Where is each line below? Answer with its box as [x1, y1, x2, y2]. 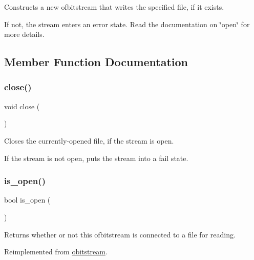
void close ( [4, 101, 40, 111]
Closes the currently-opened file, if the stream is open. [4, 135, 174, 146]
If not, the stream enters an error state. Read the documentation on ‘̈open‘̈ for [4, 18, 250, 29]
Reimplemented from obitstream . [4, 246, 108, 257]
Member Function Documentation [4, 54, 188, 70]
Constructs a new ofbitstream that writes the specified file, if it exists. [4, 2, 224, 12]
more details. [4, 29, 45, 39]
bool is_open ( [4, 194, 51, 205]
